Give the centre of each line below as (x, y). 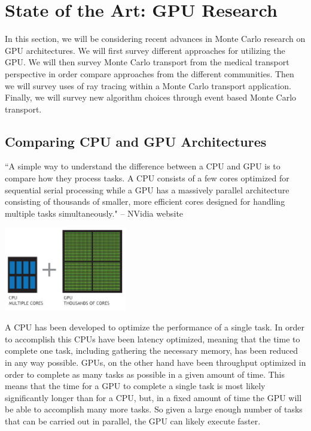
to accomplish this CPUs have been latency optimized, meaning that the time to (153, 339)
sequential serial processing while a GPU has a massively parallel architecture (147, 189)
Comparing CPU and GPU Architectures (136, 141)
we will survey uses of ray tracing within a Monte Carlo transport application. (148, 85)
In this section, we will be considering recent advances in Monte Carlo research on (155, 39)
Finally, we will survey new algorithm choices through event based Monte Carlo (151, 97)
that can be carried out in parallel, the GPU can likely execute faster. (133, 421)
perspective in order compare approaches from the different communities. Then (150, 73)
